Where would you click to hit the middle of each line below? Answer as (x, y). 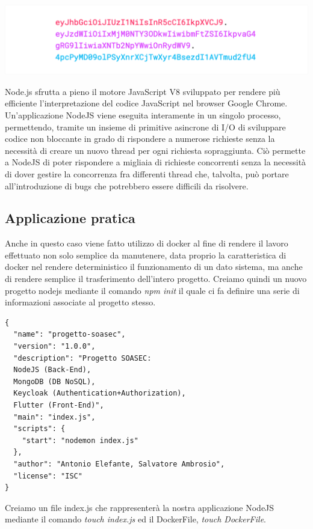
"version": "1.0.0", (54, 347)
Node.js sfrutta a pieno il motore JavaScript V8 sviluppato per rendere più (143, 91)
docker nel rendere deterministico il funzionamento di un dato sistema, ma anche (154, 267)
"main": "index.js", (54, 417)
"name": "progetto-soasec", (70, 335)
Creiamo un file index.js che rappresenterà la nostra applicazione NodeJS (140, 507)
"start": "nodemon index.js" (80, 440)
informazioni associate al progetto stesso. (80, 302)
